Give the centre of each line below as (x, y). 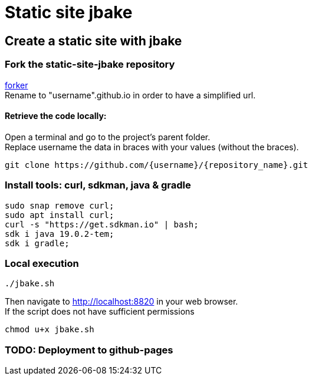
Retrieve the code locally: (56, 116)
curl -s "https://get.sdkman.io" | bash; (102, 224)
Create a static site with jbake (93, 41)
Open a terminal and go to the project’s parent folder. (108, 137)
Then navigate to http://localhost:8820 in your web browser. (121, 302)
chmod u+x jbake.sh (50, 330)
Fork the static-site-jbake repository (90, 65)
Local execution (42, 263)
